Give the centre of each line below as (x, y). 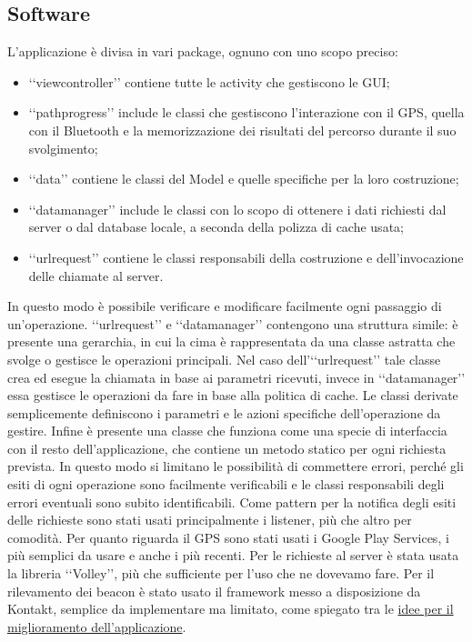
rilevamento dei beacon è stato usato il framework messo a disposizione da (214, 591)
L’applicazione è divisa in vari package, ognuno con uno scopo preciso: (203, 51)
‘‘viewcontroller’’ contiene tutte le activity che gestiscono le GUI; (209, 81)
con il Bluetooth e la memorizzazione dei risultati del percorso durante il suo (242, 130)
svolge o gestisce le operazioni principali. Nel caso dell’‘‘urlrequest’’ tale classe (224, 359)
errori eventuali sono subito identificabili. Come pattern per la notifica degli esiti (232, 502)
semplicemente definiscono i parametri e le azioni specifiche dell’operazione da (224, 412)
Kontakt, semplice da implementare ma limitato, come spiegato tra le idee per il (231, 609)
